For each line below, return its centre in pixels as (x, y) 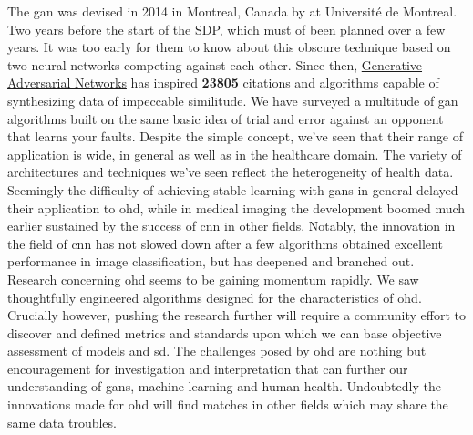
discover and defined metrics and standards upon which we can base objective (225, 332)
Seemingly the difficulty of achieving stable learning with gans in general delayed (233, 189)
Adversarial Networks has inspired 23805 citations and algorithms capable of (223, 83)
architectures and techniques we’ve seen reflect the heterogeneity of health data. (231, 172)
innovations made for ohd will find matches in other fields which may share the (228, 404)
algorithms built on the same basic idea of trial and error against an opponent (226, 118)
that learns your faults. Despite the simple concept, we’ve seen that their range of (236, 136)
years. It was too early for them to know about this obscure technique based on (229, 47)
